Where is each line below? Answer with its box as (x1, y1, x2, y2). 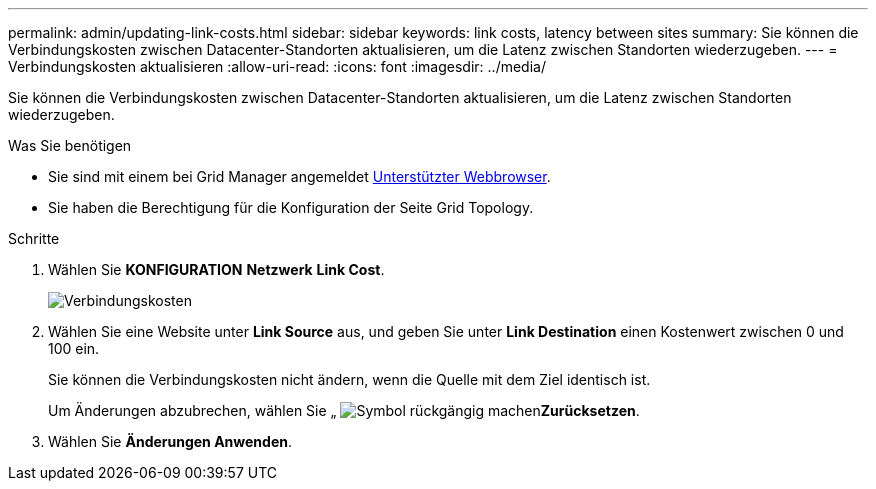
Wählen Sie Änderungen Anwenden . (48, 433, 293, 450)
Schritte (8, 230, 60, 247)
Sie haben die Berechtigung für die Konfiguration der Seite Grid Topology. (48, 199, 534, 216)
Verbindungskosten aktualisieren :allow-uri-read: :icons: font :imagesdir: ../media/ (8, 58, 546, 75)
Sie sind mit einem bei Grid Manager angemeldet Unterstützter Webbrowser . (48, 168, 551, 185)
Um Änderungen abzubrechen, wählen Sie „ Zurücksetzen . (48, 402, 640, 419)
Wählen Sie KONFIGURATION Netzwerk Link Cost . (48, 261, 385, 278)
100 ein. (48, 340, 100, 357)
